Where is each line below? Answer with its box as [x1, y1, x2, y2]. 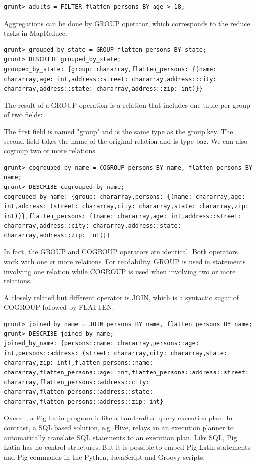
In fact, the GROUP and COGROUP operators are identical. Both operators [4, 246, 238, 257]
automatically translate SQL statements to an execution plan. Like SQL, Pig [4, 432, 237, 442]
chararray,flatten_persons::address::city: [4, 378, 150, 386]
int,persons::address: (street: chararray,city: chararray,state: [4, 349, 228, 357]
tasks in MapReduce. [4, 28, 67, 38]
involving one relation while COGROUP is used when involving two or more [4, 266, 236, 276]
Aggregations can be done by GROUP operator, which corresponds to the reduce [4, 18, 250, 28]
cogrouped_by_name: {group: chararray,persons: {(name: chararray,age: [4, 193, 245, 200]
